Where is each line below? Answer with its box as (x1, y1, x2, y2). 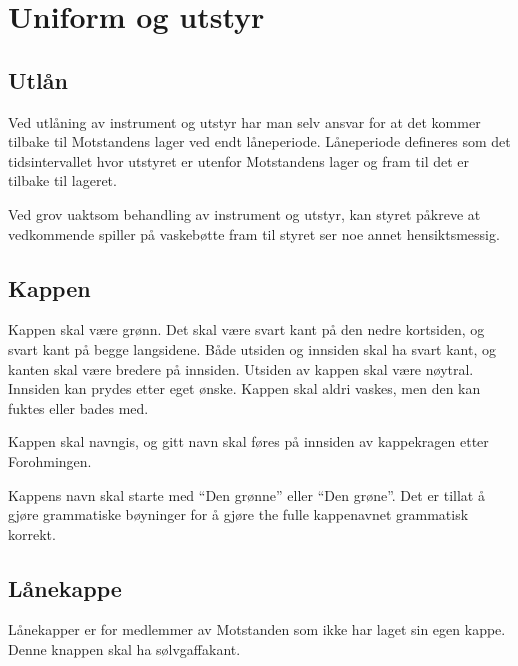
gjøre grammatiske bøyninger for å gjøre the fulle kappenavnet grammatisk (8, 504, 469, 525)
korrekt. (8, 523, 56, 544)
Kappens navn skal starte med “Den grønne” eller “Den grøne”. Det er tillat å (8, 484, 485, 505)
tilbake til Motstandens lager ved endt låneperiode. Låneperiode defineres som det (8, 131, 511, 152)
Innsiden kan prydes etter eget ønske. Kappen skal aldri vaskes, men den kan (8, 378, 481, 399)
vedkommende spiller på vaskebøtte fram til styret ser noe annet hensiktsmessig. (8, 223, 500, 244)
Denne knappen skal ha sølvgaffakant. (8, 639, 241, 660)
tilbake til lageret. (8, 170, 117, 191)
